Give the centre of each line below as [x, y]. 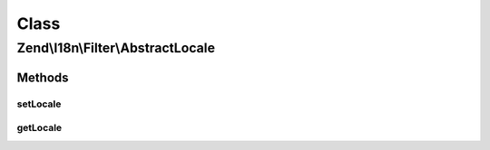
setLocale [39, 104]
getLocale [39, 128]
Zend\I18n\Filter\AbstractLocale [116, 48]
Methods [43, 77]
